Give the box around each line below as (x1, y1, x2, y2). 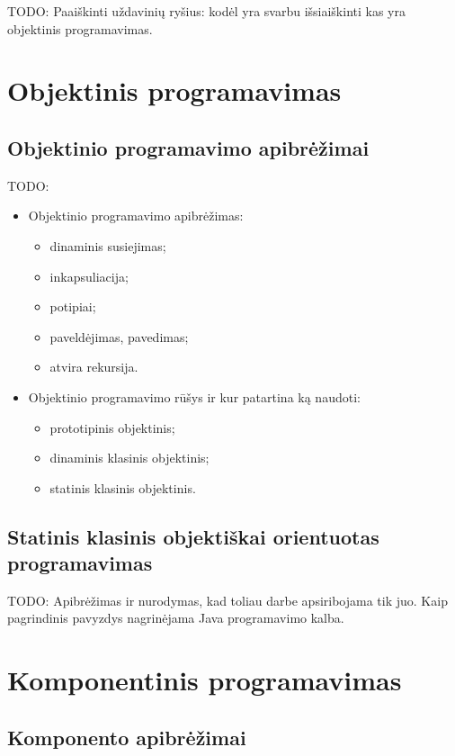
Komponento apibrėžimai (7, 723, 246, 751)
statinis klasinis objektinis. (49, 478, 196, 497)
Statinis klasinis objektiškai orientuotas (7, 522, 379, 550)
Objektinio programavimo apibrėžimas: (28, 206, 244, 225)
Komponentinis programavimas (7, 661, 402, 698)
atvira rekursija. (49, 357, 138, 376)
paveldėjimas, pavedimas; (49, 327, 189, 346)
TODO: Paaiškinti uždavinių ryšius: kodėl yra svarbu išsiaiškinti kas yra (7, 2, 406, 20)
